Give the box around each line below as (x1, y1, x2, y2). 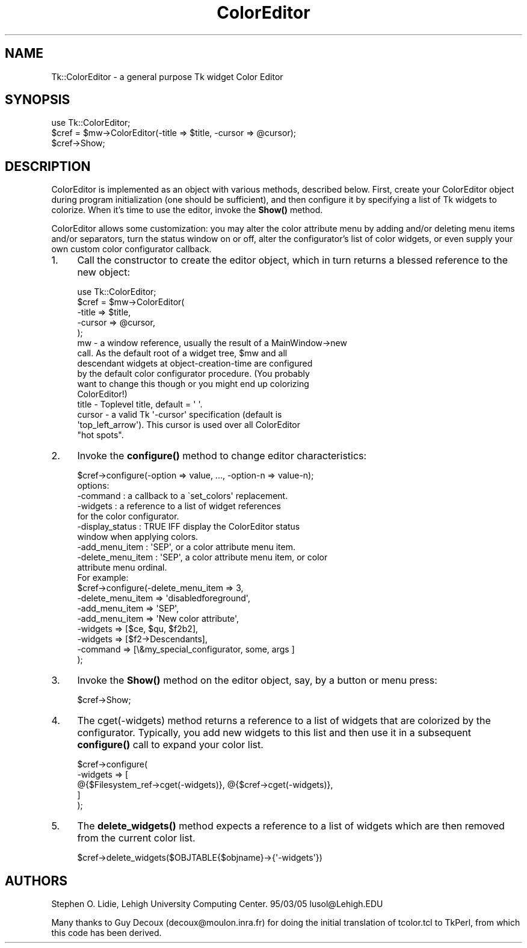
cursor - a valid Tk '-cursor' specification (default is (77, 409, 282, 420)
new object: (77, 266, 131, 279)
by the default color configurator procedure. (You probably (77, 368, 310, 379)
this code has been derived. (51, 928, 162, 938)
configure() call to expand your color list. (77, 739, 263, 751)
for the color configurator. (77, 511, 179, 522)
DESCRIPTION (5, 158, 91, 174)
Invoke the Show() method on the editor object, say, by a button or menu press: (77, 674, 437, 687)
